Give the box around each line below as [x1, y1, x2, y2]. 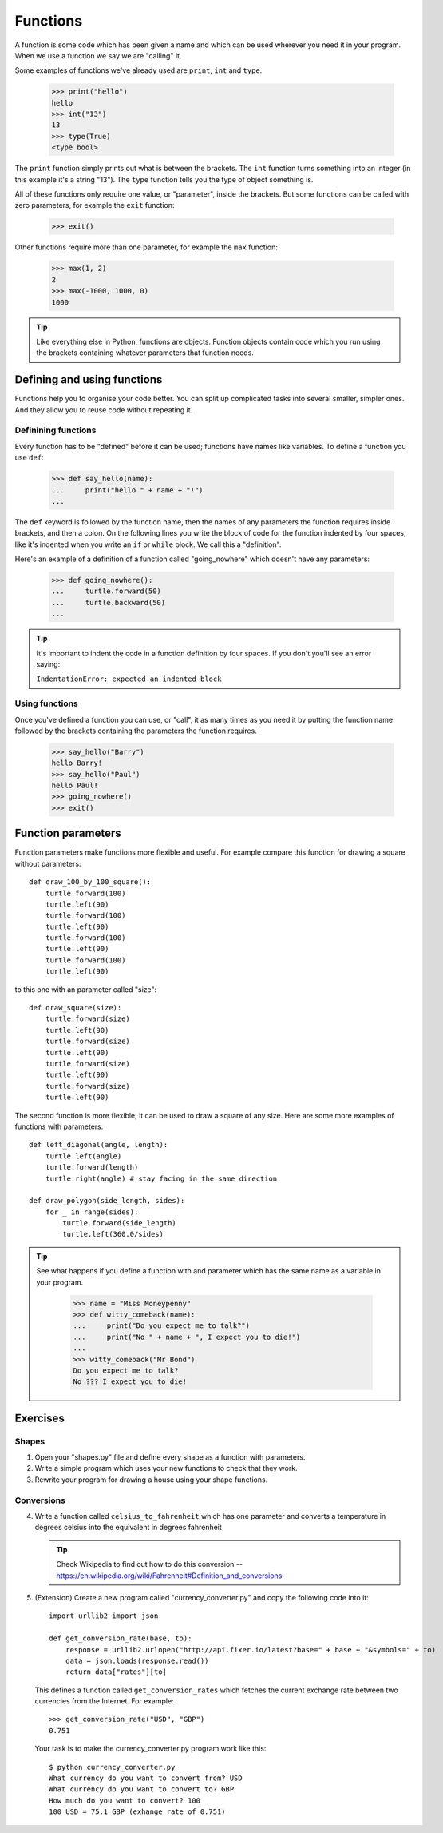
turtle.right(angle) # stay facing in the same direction [45, 1174, 278, 1183]
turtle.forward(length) [45, 1163, 139, 1172]
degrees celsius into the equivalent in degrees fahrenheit [34, 1523, 223, 1532]
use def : [14, 452, 44, 463]
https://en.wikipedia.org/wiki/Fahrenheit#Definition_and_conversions [56, 1571, 283, 1580]
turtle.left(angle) [45, 1151, 122, 1161]
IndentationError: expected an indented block [36, 675, 222, 683]
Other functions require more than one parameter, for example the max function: [14, 242, 279, 252]
